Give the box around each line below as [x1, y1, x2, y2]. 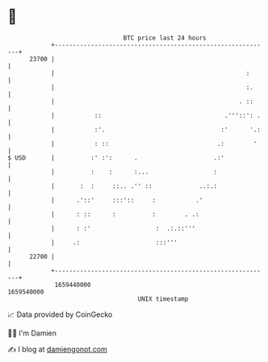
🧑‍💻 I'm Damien [7, 328, 57, 338]
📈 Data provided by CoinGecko [7, 310, 113, 319]
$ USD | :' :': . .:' [7, 153, 225, 162]
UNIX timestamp [137, 294, 189, 303]
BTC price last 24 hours [123, 34, 207, 42]
